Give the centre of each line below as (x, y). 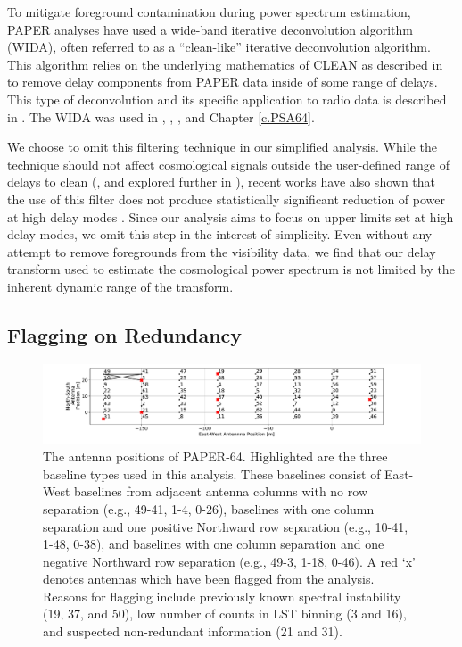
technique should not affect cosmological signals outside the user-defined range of (228, 164)
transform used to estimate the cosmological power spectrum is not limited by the (231, 269)
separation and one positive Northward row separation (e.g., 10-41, (226, 526)
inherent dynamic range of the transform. (120, 286)
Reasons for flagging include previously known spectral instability (222, 596)
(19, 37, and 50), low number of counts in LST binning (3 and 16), (225, 614)
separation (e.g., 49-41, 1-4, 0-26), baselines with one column (209, 508)
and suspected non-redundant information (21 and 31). (193, 631)
